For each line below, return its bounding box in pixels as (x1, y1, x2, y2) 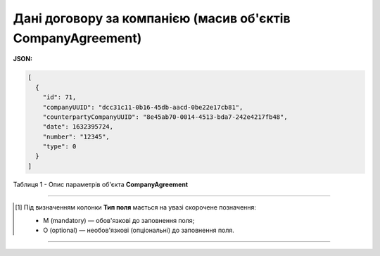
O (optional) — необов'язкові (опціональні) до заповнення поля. (43, 226, 235, 234)
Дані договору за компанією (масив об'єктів (13, 11, 291, 26)
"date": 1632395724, (42, 123, 114, 131)
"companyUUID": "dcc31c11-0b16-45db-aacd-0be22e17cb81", (42, 103, 243, 111)
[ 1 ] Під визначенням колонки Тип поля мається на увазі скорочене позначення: (15, 203, 257, 212)
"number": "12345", (42, 132, 110, 141)
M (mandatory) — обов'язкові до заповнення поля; (43, 216, 195, 224)
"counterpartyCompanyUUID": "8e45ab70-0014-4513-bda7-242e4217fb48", (42, 113, 288, 121)
